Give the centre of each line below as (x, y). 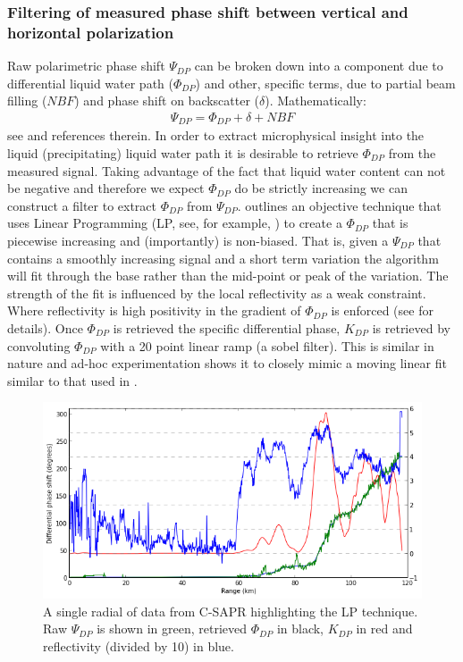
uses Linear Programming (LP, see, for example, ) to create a (175, 223)
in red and (384, 628)
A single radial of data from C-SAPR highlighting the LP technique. (231, 611)
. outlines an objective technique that (339, 205)
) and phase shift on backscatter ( (167, 101)
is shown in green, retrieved (172, 628)
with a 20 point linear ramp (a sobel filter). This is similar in (267, 345)
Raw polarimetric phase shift (86, 66)
